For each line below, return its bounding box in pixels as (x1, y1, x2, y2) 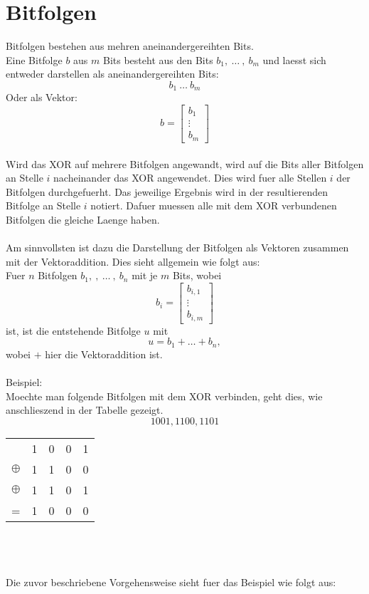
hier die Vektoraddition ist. (45, 346, 163, 361)
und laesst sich (262, 52, 326, 67)
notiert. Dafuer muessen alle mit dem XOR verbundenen (90, 198, 337, 213)
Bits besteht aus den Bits (103, 52, 213, 67)
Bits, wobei (172, 268, 222, 283)
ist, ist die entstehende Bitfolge (6, 323, 141, 338)
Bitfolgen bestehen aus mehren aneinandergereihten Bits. (6, 38, 254, 53)
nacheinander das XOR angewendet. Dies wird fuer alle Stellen (53, 170, 327, 185)
